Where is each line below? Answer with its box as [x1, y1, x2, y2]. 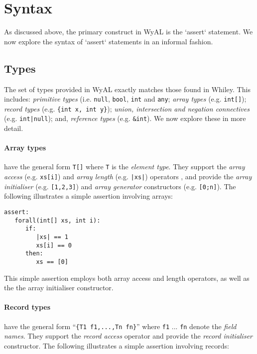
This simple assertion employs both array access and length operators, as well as [4, 272, 250, 283]
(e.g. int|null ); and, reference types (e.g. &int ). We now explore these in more [4, 113, 246, 123]
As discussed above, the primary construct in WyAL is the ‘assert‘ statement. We [4, 26, 253, 37]
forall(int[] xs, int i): [14, 217, 101, 224]
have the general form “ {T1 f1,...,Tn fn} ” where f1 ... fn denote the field [4, 321, 237, 331]
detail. [4, 123, 23, 133]
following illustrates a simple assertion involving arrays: [4, 191, 173, 201]
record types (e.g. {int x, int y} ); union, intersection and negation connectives [4, 103, 250, 114]
